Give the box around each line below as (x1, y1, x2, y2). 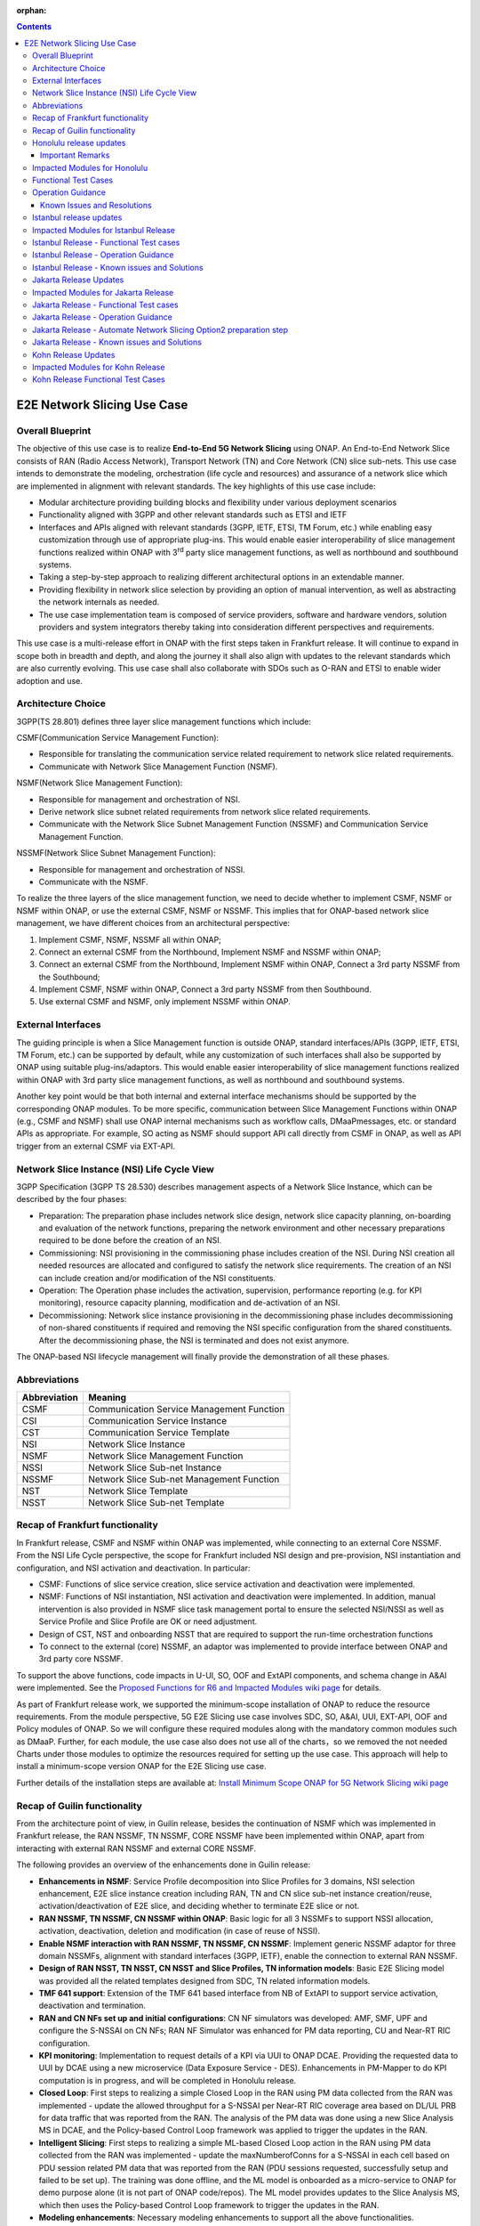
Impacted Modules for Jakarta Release (32, 287, 174, 297)
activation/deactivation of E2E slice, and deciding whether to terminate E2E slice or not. (38, 1901, 360, 1912)
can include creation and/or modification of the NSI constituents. (38, 1272, 276, 1283)
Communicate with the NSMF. (38, 876, 148, 887)
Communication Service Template (87, 1426, 230, 1439)
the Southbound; (38, 971, 100, 982)
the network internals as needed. (38, 597, 160, 607)
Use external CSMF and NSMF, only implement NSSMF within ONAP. (38, 996, 291, 1007)
